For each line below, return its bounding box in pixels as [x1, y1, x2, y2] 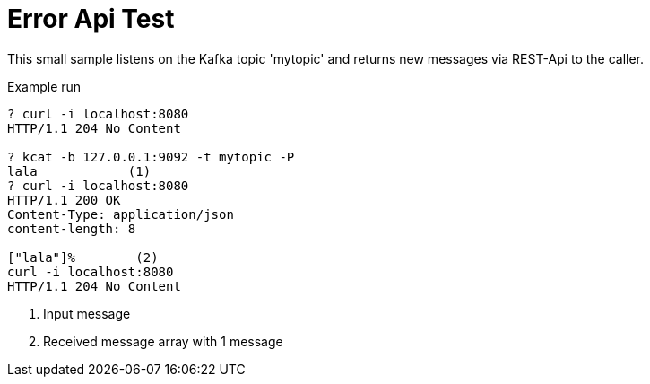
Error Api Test [7, 4, 175, 34]
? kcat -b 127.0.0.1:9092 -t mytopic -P [7, 149, 295, 164]
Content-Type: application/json [7, 206, 234, 222]
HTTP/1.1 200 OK [7, 192, 121, 207]
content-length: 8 [7, 221, 136, 236]
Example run [7, 78, 82, 94]
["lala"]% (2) [7, 249, 159, 265]
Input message [43, 305, 131, 321]
